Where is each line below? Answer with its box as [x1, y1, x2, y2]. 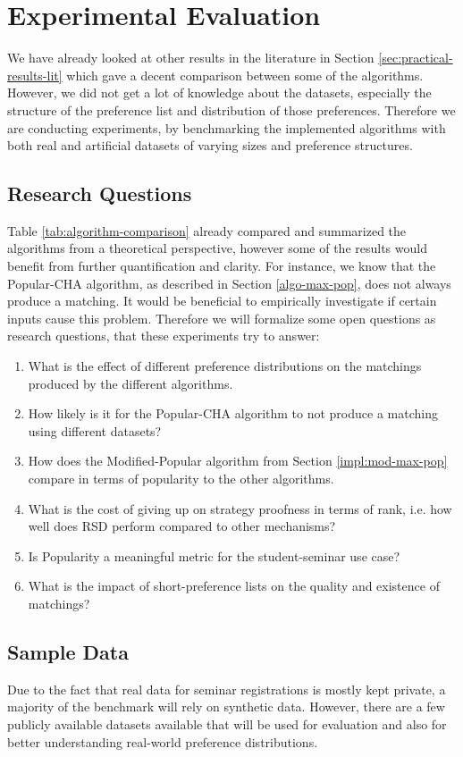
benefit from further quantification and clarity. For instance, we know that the [7, 257, 436, 275]
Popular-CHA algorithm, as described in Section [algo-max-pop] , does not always [7, 273, 451, 292]
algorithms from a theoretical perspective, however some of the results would [7, 239, 427, 257]
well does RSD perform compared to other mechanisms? [28, 517, 336, 535]
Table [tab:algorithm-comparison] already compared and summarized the [7, 221, 407, 240]
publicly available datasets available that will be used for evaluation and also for [7, 714, 447, 733]
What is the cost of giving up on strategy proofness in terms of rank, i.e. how [28, 499, 452, 517]
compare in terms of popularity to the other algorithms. [28, 469, 334, 488]
